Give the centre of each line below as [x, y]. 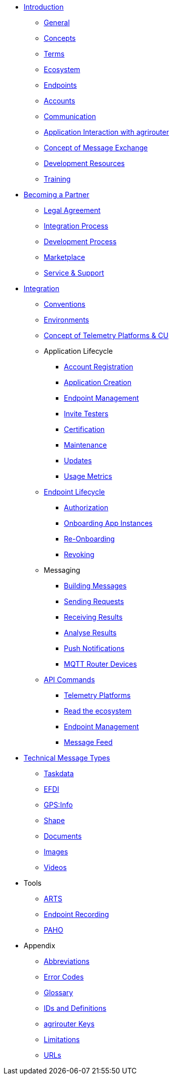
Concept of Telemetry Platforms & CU [106, 335]
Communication [70, 116]
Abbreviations [67, 961]
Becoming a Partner [57, 195]
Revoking [79, 554]
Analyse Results [90, 633]
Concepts [60, 38]
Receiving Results [93, 617]
